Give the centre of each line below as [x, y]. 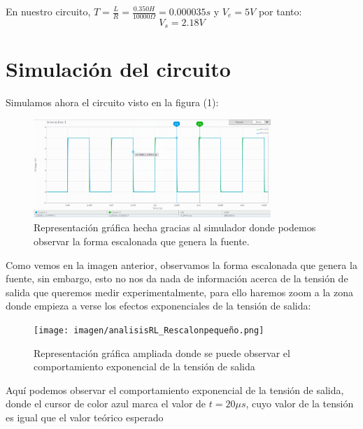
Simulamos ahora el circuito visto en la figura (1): [112, 102]
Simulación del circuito [118, 69]
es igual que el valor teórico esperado [85, 417]
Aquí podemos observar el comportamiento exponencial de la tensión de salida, [175, 390]
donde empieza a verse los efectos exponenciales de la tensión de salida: [158, 306]
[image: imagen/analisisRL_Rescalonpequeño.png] [149, 330]
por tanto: [280, 11]
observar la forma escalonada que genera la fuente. [142, 241]
